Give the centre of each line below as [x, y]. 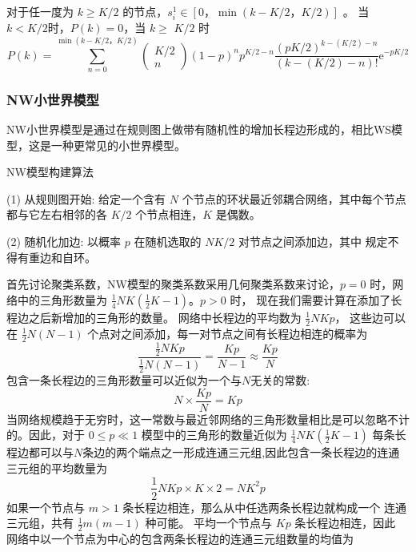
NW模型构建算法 [50, 172]
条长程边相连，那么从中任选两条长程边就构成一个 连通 [264, 507]
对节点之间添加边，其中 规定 [313, 242]
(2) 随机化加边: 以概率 [64, 242]
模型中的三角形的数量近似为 [214, 435]
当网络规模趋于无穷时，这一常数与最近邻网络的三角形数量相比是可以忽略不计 [208, 419]
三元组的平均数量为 [57, 467]
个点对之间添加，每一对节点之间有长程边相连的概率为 [228, 333]
